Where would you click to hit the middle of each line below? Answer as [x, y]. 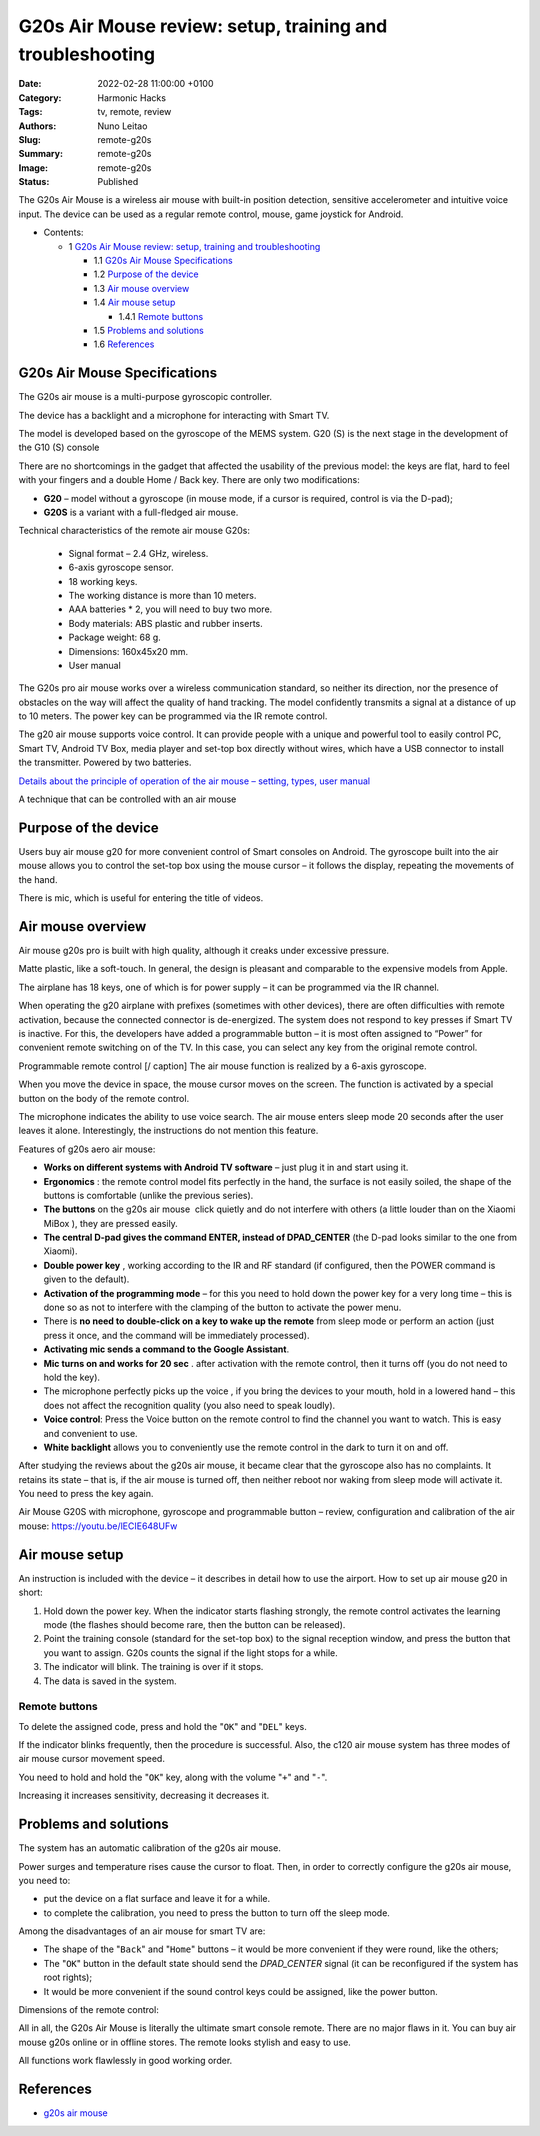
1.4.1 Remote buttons [161, 316]
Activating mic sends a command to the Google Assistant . [166, 1349]
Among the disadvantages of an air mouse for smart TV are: [142, 1931]
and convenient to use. [91, 1433]
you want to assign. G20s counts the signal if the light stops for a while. [191, 1652]
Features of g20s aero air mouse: [87, 1149]
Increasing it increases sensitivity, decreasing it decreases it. [144, 1796]
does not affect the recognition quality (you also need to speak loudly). [189, 1405]
